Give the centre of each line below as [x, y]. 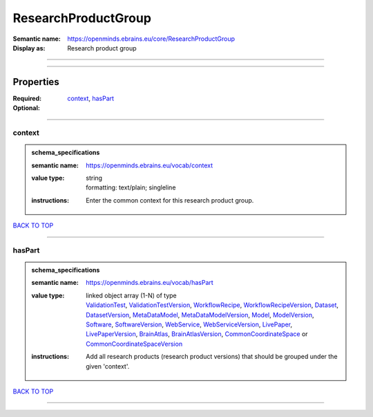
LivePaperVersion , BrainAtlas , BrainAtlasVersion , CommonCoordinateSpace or [197, 334]
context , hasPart [90, 98]
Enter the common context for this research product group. [170, 200]
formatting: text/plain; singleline [131, 187]
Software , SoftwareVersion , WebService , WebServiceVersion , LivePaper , [189, 324]
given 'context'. [108, 366]
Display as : [29, 48]
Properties [36, 82]
